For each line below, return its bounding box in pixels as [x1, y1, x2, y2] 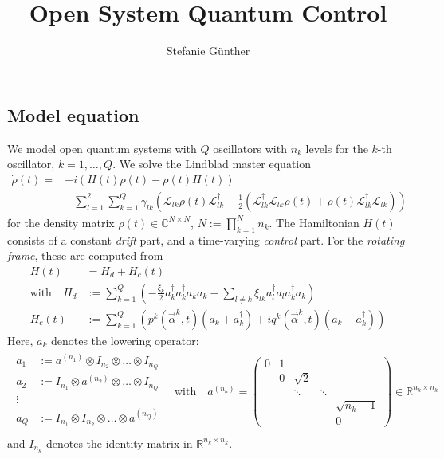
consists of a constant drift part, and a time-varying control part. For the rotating [7, 231, 405, 248]
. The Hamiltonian [269, 214, 360, 230]
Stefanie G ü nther [166, 42, 250, 59]
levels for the [305, 139, 368, 156]
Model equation [7, 102, 139, 127]
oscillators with [213, 139, 287, 156]
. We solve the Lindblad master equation [112, 155, 312, 172]
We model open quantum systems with [7, 139, 197, 156]
